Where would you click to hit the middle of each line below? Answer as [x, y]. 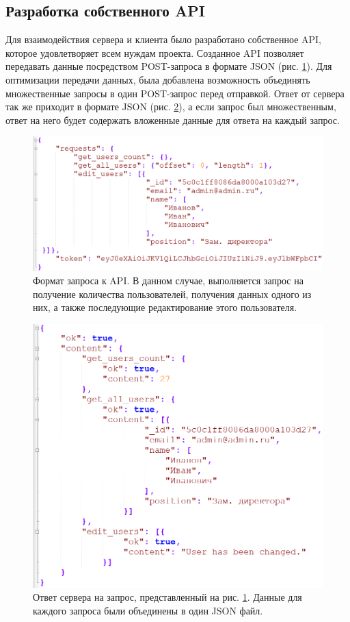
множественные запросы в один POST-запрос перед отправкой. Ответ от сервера [175, 93]
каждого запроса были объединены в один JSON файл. [148, 611]
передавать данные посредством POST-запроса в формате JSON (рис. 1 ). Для [169, 66]
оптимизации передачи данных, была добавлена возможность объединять [158, 79]
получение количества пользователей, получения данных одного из [172, 294]
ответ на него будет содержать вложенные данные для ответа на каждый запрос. [173, 120]
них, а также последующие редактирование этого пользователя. [165, 307]
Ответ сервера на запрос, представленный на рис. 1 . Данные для [167, 597]
